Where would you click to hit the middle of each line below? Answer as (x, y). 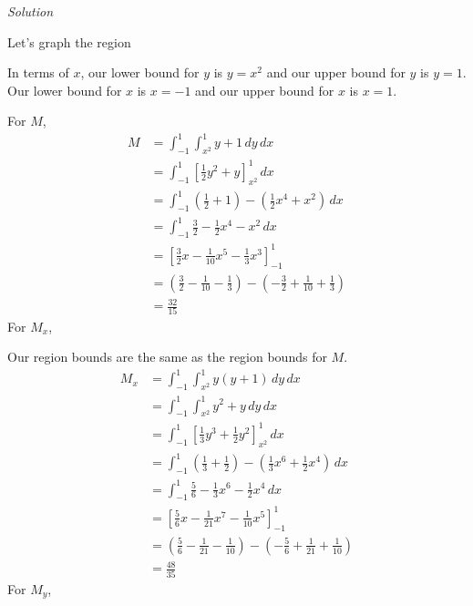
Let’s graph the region (69, 41)
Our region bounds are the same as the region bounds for (167, 357)
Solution (31, 11)
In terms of (38, 72)
